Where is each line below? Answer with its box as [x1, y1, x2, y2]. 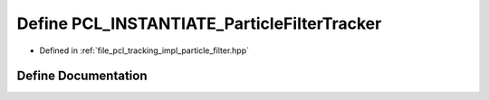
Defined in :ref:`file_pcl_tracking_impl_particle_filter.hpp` [39, 45, 249, 56]
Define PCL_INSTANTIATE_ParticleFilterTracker [16, 14, 382, 33]
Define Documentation [16, 68, 148, 84]
